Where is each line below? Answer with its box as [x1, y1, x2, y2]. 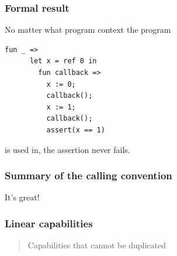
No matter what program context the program [5, 23, 171, 36]
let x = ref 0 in [29, 57, 97, 66]
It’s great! [5, 191, 40, 203]
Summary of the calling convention [5, 168, 172, 183]
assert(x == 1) [46, 125, 105, 134]
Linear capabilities [5, 216, 93, 230]
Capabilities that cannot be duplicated [27, 239, 166, 251]
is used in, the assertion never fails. [5, 143, 130, 155]
